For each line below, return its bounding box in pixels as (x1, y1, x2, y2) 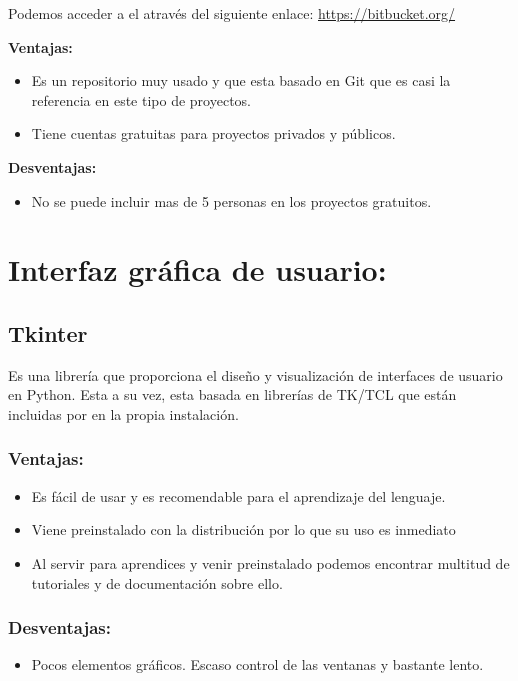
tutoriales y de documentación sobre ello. (31, 572, 283, 593)
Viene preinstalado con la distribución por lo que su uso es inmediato (31, 519, 456, 540)
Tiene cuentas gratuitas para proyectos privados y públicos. (31, 123, 396, 144)
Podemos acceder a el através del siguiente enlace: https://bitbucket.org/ (8, 3, 456, 23)
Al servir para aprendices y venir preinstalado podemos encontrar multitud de (31, 552, 510, 573)
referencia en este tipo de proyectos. (31, 89, 251, 110)
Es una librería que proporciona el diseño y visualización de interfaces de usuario (8, 364, 503, 385)
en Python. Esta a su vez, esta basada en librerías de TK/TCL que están (8, 384, 457, 405)
